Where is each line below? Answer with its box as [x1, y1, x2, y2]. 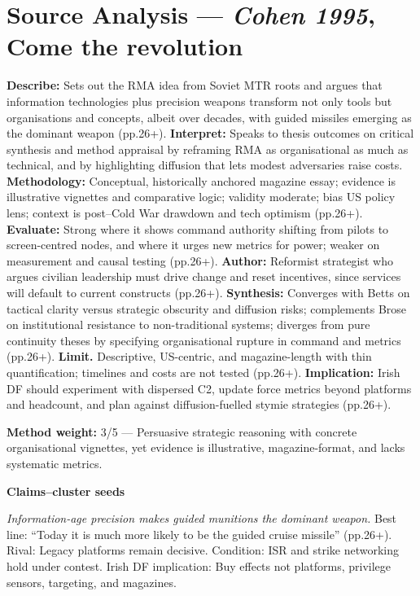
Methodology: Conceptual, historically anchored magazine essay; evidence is [7, 172, 396, 189]
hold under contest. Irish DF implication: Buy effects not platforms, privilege [7, 557, 392, 574]
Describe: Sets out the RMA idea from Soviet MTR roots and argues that [7, 77, 383, 94]
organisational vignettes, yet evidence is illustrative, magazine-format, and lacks [7, 439, 405, 456]
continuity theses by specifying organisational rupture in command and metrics [7, 331, 401, 348]
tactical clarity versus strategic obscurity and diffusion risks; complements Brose [7, 300, 407, 317]
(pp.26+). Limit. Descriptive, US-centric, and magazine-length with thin [7, 348, 372, 365]
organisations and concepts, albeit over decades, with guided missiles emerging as [7, 108, 412, 125]
